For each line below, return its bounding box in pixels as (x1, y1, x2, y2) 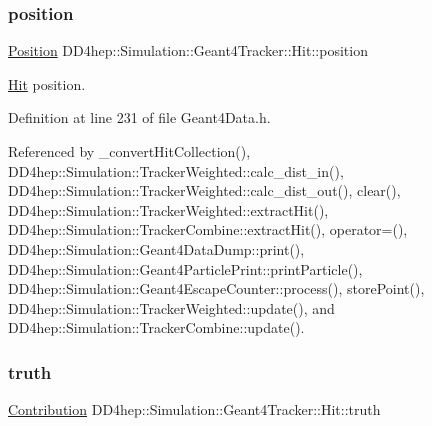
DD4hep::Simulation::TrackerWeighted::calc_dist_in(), (8, 160, 344, 181)
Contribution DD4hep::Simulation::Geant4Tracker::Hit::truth (8, 399, 381, 420)
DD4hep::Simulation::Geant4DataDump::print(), (8, 238, 305, 259)
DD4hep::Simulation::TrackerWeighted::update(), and (8, 297, 335, 318)
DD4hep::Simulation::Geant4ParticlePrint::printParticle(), (8, 258, 363, 279)
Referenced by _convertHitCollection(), (8, 141, 251, 161)
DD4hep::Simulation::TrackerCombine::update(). (8, 317, 305, 338)
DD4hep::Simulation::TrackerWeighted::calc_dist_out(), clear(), (8, 180, 401, 201)
